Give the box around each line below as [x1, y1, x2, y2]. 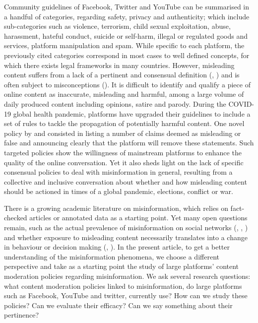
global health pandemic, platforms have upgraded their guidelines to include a [13, 108, 251, 119]
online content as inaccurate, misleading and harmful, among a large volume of [4, 89, 244, 99]
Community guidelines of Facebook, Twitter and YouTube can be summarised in [4, 1, 250, 11]
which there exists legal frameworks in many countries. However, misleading [4, 60, 235, 70]
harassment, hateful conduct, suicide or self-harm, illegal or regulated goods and [4, 30, 248, 41]
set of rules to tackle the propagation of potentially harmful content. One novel [4, 118, 245, 129]
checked [4, 212, 27, 223]
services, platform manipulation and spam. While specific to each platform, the [4, 40, 245, 51]
